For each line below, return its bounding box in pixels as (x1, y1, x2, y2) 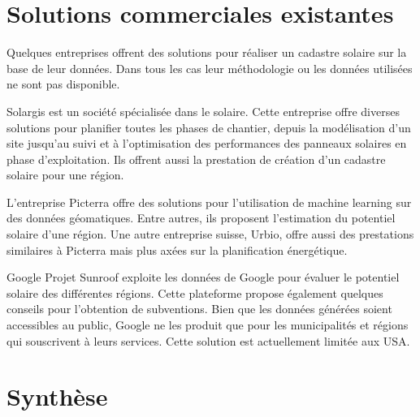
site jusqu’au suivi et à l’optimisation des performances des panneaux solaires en (6, 135, 407, 152)
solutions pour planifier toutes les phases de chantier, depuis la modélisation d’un (6, 118, 411, 135)
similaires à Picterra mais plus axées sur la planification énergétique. (6, 241, 348, 258)
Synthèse (6, 380, 108, 413)
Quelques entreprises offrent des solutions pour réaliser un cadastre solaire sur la (6, 44, 407, 61)
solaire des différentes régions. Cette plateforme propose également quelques (6, 284, 383, 301)
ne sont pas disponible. (6, 75, 120, 92)
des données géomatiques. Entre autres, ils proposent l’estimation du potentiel (6, 209, 396, 226)
